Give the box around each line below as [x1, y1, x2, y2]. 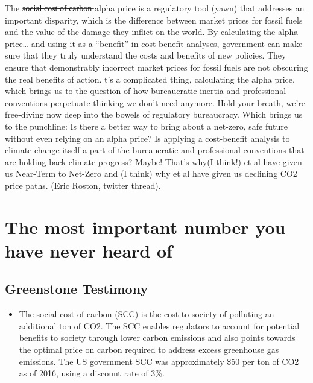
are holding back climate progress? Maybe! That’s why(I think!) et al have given [5, 155, 302, 168]
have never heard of [5, 238, 172, 262]
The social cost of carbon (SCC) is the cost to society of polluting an [19, 308, 274, 320]
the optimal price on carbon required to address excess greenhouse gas [19, 343, 279, 356]
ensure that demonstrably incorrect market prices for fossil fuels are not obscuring [5, 60, 308, 73]
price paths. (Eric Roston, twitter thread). [5, 179, 161, 191]
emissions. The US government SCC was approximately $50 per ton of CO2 [19, 355, 299, 367]
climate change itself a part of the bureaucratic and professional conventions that [5, 144, 305, 156]
